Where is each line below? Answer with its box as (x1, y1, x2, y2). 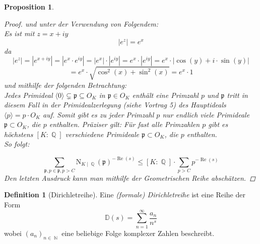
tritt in (227, 89, 248, 100)
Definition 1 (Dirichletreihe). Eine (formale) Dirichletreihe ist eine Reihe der (4, 189, 245, 200)
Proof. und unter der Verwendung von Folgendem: (4, 18, 158, 29)
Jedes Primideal (4, 89, 53, 100)
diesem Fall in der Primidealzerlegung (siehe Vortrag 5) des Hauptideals (4, 99, 226, 110)
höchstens (4, 129, 33, 139)
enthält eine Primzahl (132, 89, 199, 100)
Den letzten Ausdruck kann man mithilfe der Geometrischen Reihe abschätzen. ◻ (4, 172, 255, 183)
